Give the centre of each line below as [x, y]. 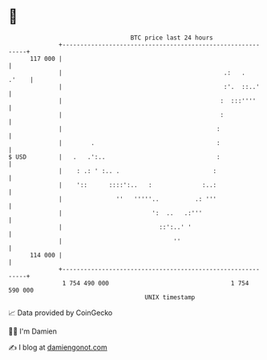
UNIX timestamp [170, 297]
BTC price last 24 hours [172, 38]
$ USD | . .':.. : [114, 157]
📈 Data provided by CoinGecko [61, 313]
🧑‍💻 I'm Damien [33, 331]
